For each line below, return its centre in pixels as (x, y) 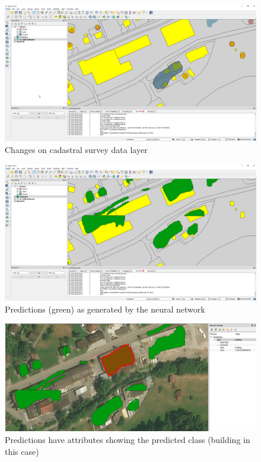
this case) (22, 451)
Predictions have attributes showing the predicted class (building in (128, 440)
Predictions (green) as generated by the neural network (105, 309)
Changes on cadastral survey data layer (76, 150)
